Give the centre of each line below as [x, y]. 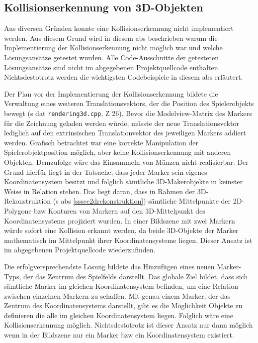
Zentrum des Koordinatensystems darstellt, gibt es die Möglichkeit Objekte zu [123, 305]
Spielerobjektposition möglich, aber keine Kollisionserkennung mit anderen [118, 152]
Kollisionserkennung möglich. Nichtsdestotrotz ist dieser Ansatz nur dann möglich [129, 325]
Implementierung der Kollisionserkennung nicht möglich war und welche [113, 48]
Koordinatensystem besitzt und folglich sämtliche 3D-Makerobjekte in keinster [124, 181]
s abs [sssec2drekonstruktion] [100, 201]
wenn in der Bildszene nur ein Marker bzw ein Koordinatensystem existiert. [119, 335]
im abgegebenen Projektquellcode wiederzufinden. [80, 250]
